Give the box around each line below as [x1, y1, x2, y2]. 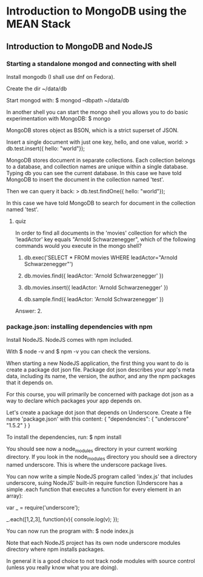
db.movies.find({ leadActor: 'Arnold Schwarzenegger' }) [24, 272, 164, 279]
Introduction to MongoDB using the [6, 4, 187, 18]
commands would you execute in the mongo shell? [15, 242, 142, 249]
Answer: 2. [15, 307, 42, 315]
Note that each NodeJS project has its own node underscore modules [6, 539, 181, 546]
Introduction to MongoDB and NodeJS [6, 41, 153, 52]
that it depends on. [6, 379, 53, 386]
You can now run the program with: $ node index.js [6, 527, 135, 535]
